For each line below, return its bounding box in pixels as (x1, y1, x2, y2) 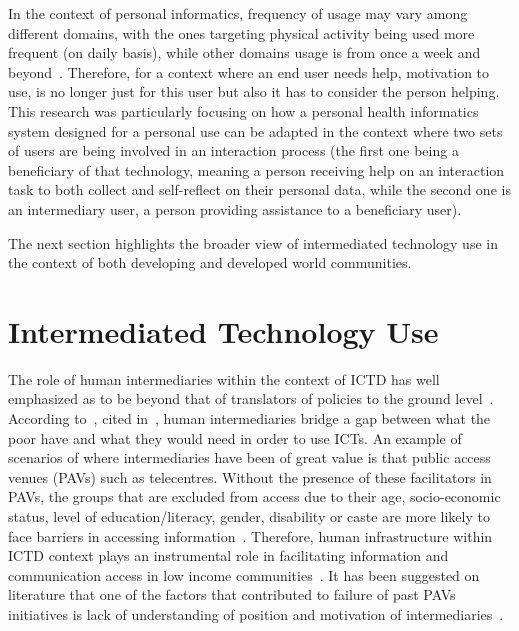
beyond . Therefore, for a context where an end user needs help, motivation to (8, 61, 490, 82)
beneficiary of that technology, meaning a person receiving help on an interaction (8, 159, 505, 180)
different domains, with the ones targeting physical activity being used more (8, 22, 475, 43)
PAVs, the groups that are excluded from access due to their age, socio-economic (8, 486, 501, 507)
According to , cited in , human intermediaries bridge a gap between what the (8, 408, 491, 429)
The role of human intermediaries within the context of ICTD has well (8, 368, 440, 389)
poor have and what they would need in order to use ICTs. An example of (8, 427, 462, 448)
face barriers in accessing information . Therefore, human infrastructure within (8, 525, 493, 546)
